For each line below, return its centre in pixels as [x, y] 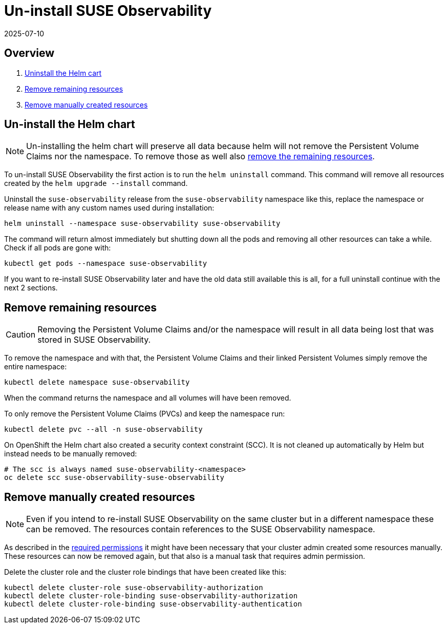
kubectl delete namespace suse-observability [97, 382]
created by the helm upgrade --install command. [96, 183]
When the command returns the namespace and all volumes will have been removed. [148, 398]
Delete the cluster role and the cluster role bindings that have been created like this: [145, 572]
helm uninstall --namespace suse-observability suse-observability [142, 224]
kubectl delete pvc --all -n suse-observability [103, 430]
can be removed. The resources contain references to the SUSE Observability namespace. [201, 529]
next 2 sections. [31, 288]
